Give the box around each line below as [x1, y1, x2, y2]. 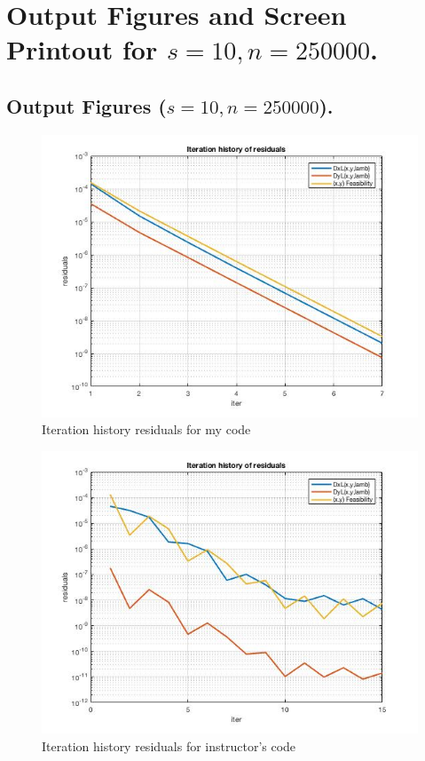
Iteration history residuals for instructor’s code [42, 736, 296, 755]
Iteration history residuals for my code [42, 420, 251, 439]
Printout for [6, 31, 158, 67]
